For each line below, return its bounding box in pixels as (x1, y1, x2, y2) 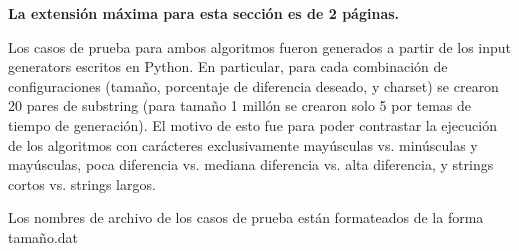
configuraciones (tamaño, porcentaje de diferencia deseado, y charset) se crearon (8, 75, 499, 96)
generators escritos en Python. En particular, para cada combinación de (8, 56, 448, 77)
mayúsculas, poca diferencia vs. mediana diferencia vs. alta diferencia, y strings (8, 154, 494, 175)
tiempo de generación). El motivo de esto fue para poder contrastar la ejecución (8, 114, 497, 135)
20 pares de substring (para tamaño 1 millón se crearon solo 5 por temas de (8, 95, 472, 116)
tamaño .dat (8, 226, 79, 247)
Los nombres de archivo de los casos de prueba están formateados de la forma (8, 207, 484, 228)
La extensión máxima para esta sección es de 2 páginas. (8, 3, 400, 23)
